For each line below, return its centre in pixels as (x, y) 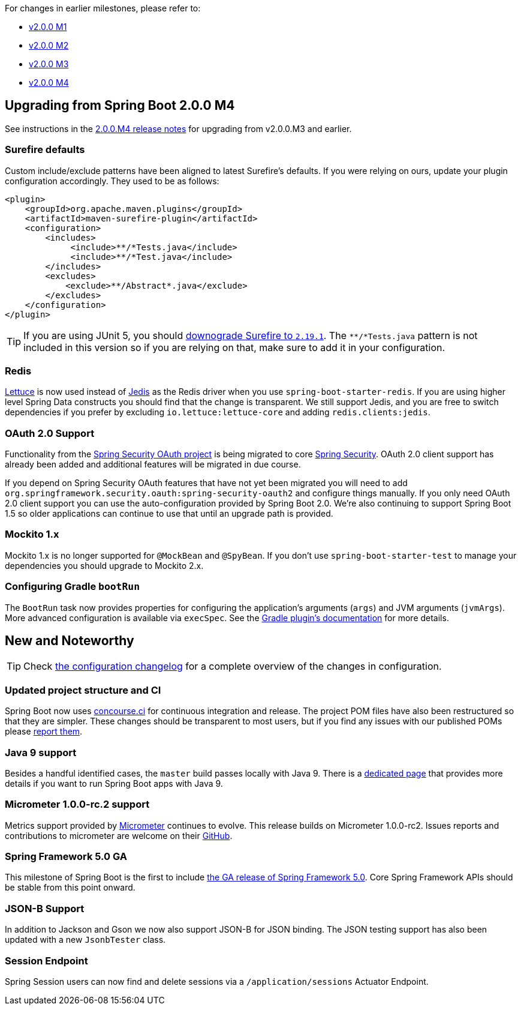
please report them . (44, 732)
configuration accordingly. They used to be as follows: (112, 181)
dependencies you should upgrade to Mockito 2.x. (104, 565)
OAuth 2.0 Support (50, 433)
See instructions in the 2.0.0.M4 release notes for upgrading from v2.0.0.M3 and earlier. (178, 128)
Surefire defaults (45, 150)
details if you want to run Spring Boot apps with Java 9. (114, 783)
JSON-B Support (45, 908)
